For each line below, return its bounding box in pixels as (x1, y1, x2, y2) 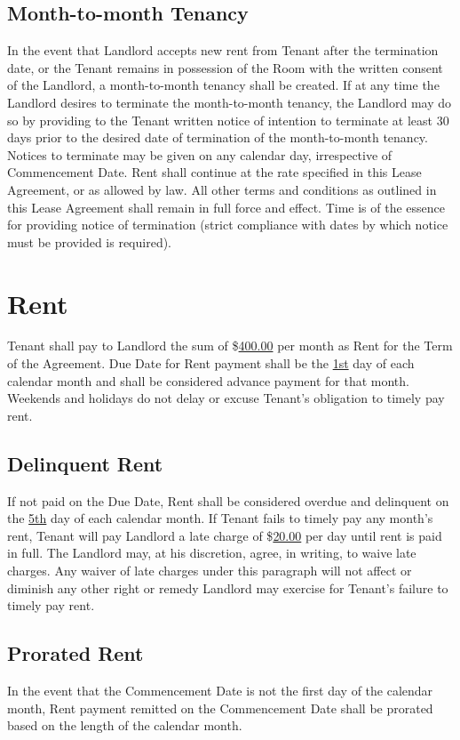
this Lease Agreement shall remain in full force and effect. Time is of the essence (7, 197, 446, 216)
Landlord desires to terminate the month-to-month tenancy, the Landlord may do (7, 92, 452, 111)
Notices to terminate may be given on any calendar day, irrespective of (7, 145, 393, 164)
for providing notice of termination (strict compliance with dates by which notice (7, 215, 448, 234)
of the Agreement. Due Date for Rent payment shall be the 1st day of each (7, 354, 415, 373)
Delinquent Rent (7, 449, 163, 477)
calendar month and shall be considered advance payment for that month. (7, 371, 409, 390)
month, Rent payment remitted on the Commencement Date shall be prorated (7, 698, 433, 717)
